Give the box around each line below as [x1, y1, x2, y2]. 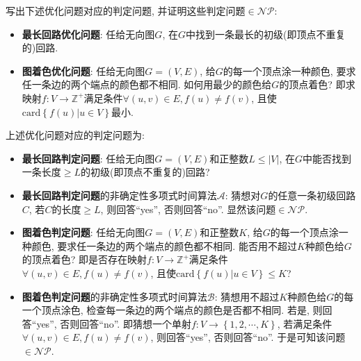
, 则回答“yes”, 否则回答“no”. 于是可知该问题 [150, 330, 346, 344]
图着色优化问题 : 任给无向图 [22, 63, 145, 78]
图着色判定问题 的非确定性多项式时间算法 [22, 289, 207, 303]
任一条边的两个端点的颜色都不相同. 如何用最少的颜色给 [22, 77, 272, 92]
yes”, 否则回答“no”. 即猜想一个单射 [36, 316, 191, 330]
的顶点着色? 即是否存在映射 [22, 252, 147, 267]
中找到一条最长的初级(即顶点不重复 [185, 26, 346, 41]
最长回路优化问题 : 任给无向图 [22, 26, 155, 41]
